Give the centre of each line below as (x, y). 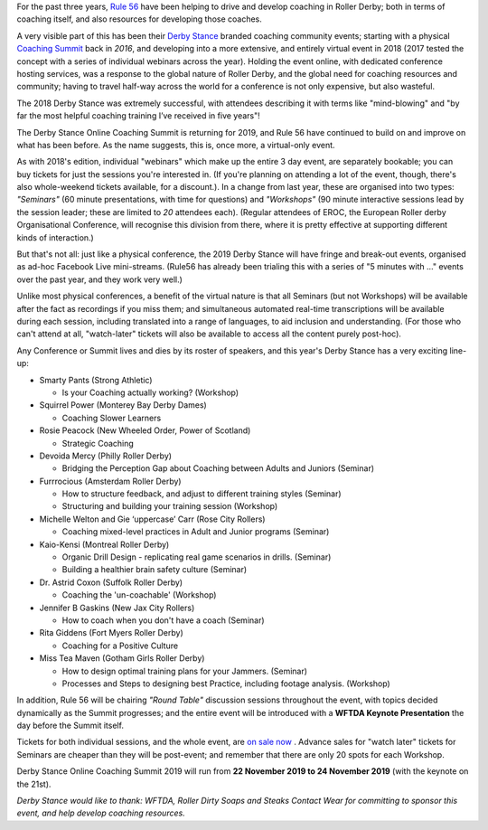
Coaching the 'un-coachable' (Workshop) (139, 595)
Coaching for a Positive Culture (120, 646)
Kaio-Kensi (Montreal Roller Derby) (104, 544)
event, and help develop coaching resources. (101, 813)
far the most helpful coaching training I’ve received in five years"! (139, 116)
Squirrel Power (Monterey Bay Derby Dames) (123, 405)
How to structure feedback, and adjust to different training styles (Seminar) (202, 494)
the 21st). (34, 784)
